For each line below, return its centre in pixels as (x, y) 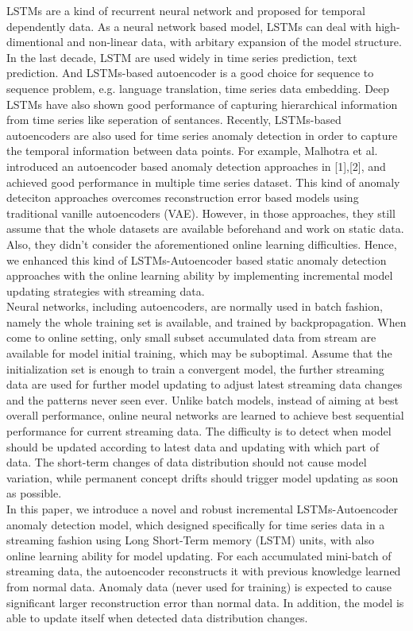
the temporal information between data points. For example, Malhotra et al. (192, 151)
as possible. (34, 493)
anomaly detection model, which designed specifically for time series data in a (196, 524)
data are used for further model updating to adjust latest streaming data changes (205, 384)
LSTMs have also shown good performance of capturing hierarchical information (202, 104)
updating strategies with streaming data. (106, 290)
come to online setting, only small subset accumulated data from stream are (191, 337)
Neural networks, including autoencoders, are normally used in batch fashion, (195, 306)
